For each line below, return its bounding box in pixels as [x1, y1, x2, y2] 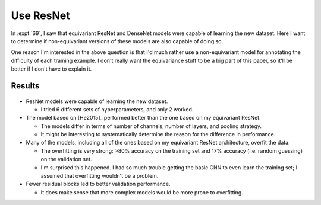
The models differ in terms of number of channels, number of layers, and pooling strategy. [40, 122, 262, 130]
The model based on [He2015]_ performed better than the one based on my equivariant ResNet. [26, 114, 261, 121]
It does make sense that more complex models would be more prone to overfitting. [40, 188, 243, 196]
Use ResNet [11, 9, 71, 22]
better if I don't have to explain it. [11, 65, 92, 72]
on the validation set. [40, 156, 92, 163]
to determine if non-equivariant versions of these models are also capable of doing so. [11, 37, 224, 44]
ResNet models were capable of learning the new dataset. [26, 98, 168, 105]
